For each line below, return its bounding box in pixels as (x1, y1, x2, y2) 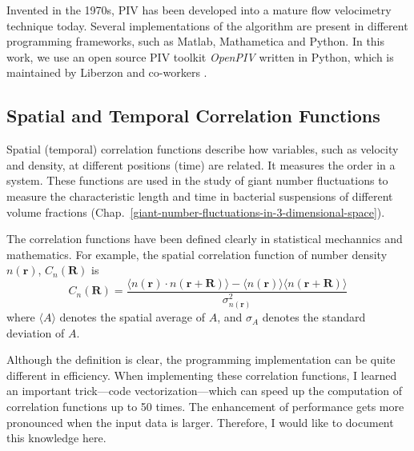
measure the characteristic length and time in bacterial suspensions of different (6, 187, 393, 204)
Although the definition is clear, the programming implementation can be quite (6, 351, 396, 368)
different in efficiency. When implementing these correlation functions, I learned (6, 366, 397, 383)
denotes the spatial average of (59, 309, 205, 325)
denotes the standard (262, 309, 366, 325)
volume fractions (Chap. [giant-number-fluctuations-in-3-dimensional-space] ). (6, 203, 385, 220)
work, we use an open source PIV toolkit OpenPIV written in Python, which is (6, 48, 394, 65)
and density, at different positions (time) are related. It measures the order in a (6, 156, 396, 173)
